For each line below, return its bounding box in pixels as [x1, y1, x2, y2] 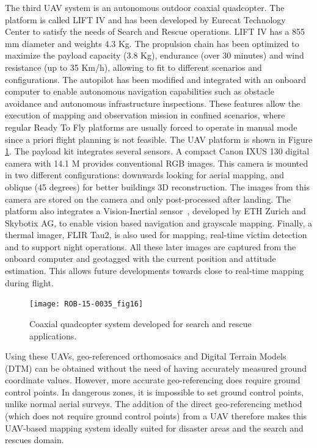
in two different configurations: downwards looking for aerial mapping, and [5, 168, 284, 181]
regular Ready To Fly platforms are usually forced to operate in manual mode [5, 120, 297, 133]
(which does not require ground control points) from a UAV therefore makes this [5, 410, 307, 422]
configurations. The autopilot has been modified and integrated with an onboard [5, 73, 307, 85]
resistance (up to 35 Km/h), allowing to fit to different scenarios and [5, 60, 262, 73]
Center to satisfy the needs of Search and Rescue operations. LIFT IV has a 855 [5, 25, 305, 38]
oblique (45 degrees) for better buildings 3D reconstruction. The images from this [5, 180, 310, 193]
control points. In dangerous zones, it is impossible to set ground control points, [5, 385, 304, 398]
